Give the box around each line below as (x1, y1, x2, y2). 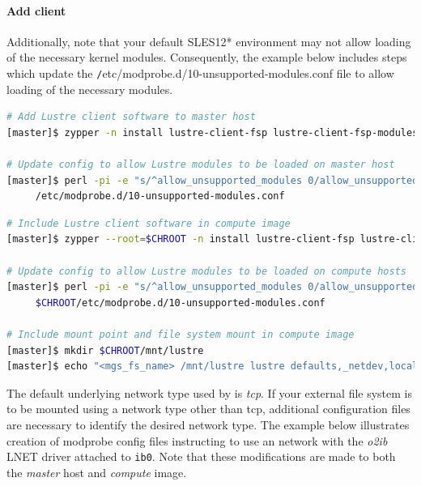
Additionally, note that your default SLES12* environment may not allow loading (6, 32, 411, 49)
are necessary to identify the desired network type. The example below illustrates (6, 416, 410, 433)
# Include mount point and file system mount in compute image (6, 328, 355, 340)
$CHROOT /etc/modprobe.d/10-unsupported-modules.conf (35, 296, 325, 309)
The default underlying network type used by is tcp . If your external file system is (6, 384, 413, 401)
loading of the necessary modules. (6, 80, 173, 97)
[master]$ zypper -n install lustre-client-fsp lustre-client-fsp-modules (6, 126, 419, 139)
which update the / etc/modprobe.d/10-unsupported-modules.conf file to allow (6, 64, 394, 81)
